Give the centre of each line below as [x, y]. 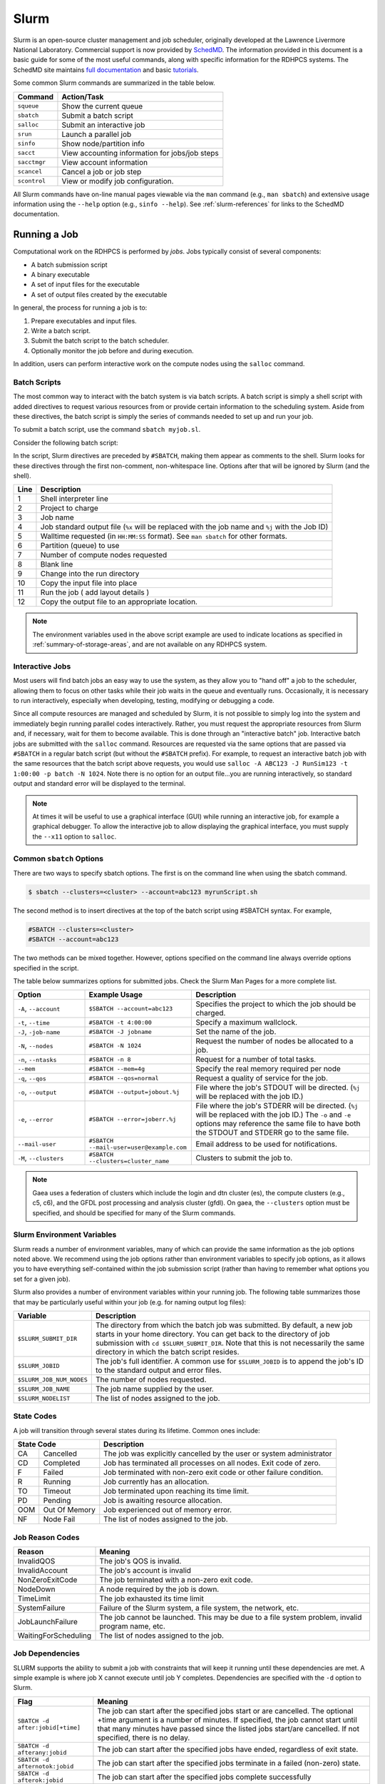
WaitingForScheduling [55, 1636]
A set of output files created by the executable [99, 294]
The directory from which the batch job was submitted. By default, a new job [224, 1325]
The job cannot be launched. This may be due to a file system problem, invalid [231, 1617]
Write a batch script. [61, 330]
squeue [28, 106]
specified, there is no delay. [144, 1738]
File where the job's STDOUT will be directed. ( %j [278, 1088]
